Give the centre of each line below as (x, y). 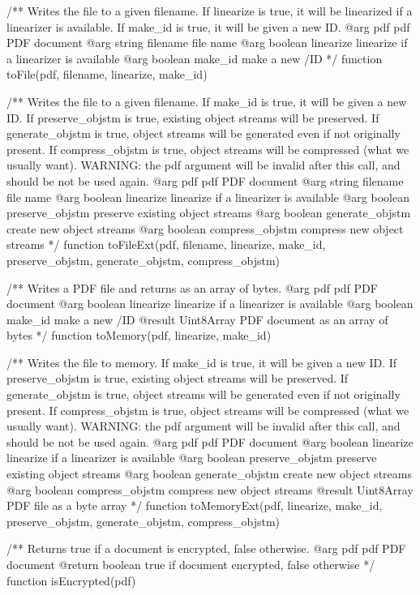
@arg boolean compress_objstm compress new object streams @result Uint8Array (210, 489)
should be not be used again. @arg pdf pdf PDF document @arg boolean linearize (210, 441)
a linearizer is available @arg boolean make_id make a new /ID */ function (195, 58)
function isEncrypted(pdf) (71, 580)
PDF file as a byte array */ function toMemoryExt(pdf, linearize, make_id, (195, 505)
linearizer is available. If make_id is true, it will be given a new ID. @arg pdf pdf (208, 26)
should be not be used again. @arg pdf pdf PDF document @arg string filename (205, 180)
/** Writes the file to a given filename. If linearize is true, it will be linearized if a (210, 11)
